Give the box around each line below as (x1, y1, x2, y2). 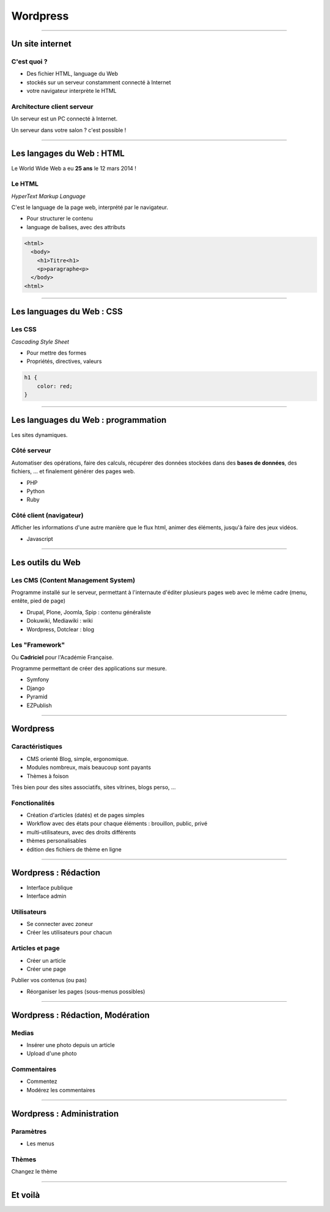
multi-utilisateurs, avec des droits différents (26, 828, 136, 836)
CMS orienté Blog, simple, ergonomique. (26, 755, 129, 762)
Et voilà (11, 1189, 40, 1200)
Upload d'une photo (26, 1050, 77, 1057)
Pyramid (26, 693, 48, 700)
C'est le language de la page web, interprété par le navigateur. (11, 204, 169, 211)
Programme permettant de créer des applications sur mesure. (11, 665, 167, 672)
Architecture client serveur (11, 102, 94, 111)
